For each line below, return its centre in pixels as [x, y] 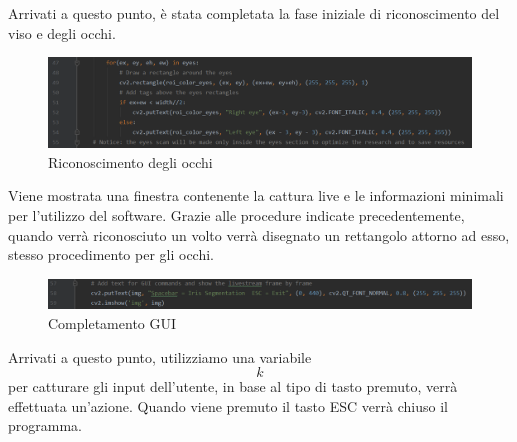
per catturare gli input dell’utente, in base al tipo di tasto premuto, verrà [233, 386]
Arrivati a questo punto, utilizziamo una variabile [160, 356]
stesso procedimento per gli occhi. [111, 254]
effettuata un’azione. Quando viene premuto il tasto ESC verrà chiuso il [228, 405]
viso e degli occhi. [62, 32]
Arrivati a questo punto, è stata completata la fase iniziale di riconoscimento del [254, 13]
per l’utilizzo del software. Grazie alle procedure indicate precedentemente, [236, 215]
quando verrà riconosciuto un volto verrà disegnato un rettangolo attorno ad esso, [259, 234]
